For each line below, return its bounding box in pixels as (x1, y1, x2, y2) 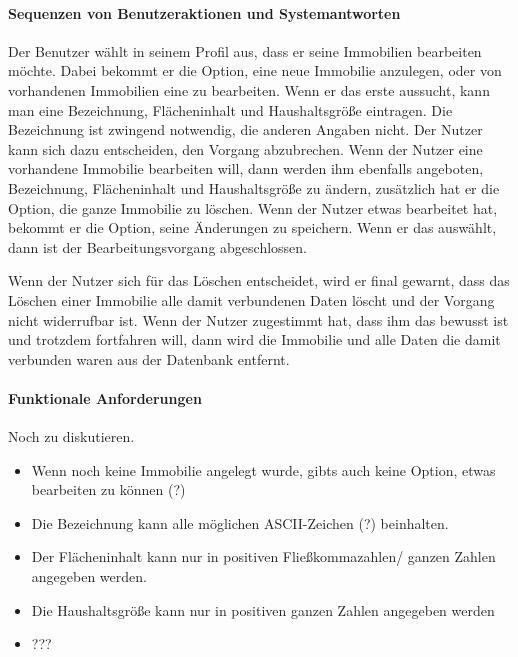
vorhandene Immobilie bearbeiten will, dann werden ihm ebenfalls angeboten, (8, 158, 484, 179)
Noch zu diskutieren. (8, 426, 135, 447)
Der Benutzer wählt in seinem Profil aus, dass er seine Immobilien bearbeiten (8, 40, 482, 61)
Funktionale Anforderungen (8, 387, 202, 408)
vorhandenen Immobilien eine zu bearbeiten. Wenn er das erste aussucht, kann (8, 79, 490, 100)
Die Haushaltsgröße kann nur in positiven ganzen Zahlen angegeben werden (31, 599, 495, 620)
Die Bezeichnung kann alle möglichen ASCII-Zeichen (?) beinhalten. (31, 512, 449, 533)
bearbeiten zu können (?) (31, 479, 186, 500)
